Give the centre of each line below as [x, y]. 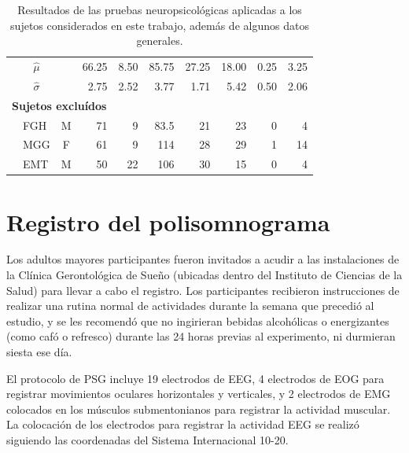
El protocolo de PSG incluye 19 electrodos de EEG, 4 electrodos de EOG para [195, 378]
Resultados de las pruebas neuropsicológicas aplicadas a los [160, 9]
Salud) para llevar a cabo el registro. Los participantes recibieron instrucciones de [203, 290]
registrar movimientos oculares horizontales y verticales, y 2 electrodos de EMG [199, 394]
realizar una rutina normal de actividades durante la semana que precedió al [190, 306]
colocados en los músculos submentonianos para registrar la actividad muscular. [199, 409]
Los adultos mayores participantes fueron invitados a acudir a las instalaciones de [203, 259]
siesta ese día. [39, 352]
